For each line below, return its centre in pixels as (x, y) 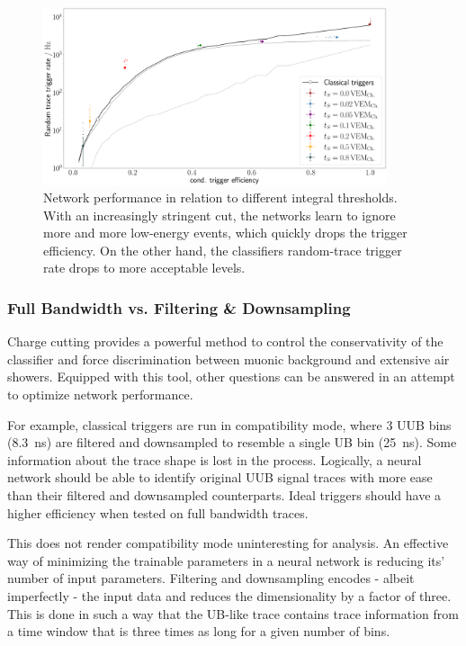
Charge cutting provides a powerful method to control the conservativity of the (225, 341)
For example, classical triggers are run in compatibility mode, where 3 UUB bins (229, 424)
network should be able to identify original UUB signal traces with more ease (220, 477)
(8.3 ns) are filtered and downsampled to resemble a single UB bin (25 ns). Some (232, 442)
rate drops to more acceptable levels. (144, 268)
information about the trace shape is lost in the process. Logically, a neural (215, 459)
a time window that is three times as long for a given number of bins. (199, 631)
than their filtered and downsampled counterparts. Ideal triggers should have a (224, 495)
